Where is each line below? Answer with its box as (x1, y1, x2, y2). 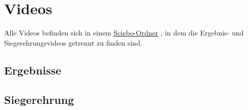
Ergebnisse (4, 62, 61, 78)
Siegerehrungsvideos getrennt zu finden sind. (4, 37, 142, 48)
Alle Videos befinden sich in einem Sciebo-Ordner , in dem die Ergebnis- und (4, 27, 244, 38)
